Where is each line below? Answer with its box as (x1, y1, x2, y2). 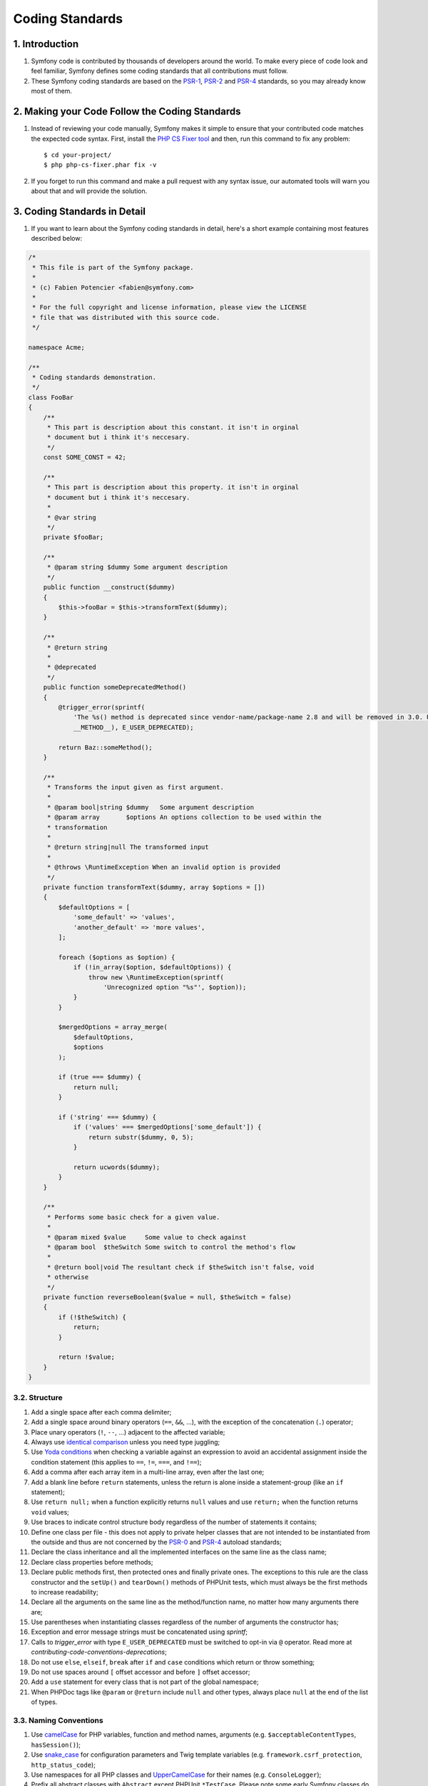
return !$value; (58, 1353, 116, 1361)
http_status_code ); (31, 1760, 96, 1769)
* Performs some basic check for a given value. (46, 1213, 220, 1221)
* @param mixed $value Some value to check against (46, 1233, 247, 1241)
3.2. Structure (13, 1393, 63, 1403)
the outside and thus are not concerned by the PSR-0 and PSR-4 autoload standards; (31, 1537, 282, 1546)
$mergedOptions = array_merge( (58, 1023, 168, 1032)
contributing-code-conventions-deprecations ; (31, 1647, 167, 1657)
